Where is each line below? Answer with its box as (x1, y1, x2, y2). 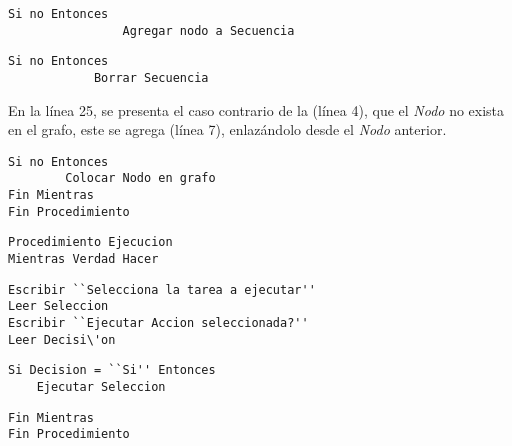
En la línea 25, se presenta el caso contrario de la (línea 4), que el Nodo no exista (8, 99, 505, 120)
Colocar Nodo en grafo (65, 171, 216, 186)
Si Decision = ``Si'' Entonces (8, 363, 216, 378)
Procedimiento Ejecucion (8, 235, 173, 250)
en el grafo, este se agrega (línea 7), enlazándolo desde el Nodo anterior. (8, 119, 447, 140)
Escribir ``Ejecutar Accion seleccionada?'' (8, 316, 309, 331)
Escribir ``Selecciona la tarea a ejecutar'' (8, 282, 316, 297)
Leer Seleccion (8, 299, 109, 314)
